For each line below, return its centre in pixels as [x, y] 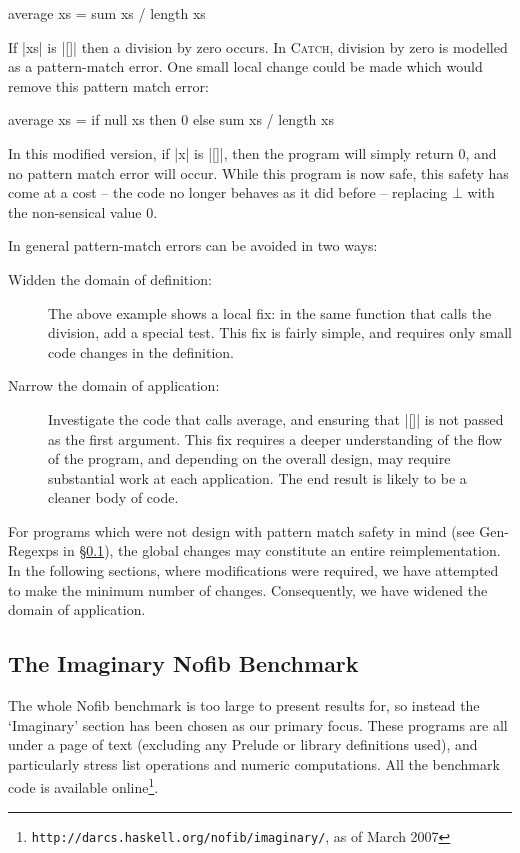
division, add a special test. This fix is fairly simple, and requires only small [280, 332]
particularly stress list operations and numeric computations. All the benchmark [254, 763]
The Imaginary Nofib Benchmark [183, 663]
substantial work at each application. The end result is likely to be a [257, 477]
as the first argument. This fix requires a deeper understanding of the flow [275, 438]
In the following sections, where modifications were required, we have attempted [253, 570]
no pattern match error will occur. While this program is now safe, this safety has [258, 172]
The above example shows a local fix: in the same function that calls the [270, 312]
